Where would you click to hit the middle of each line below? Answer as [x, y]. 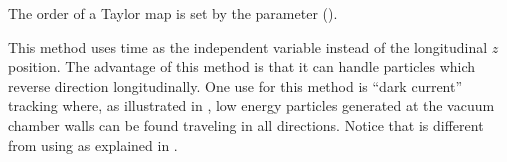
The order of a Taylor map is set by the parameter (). [173, 13]
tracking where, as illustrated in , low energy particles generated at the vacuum [251, 105]
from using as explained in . [93, 144]
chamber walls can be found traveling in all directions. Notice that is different [246, 124]
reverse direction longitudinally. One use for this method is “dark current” [235, 85]
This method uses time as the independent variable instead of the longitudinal [248, 46]
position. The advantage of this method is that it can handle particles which [242, 66]
